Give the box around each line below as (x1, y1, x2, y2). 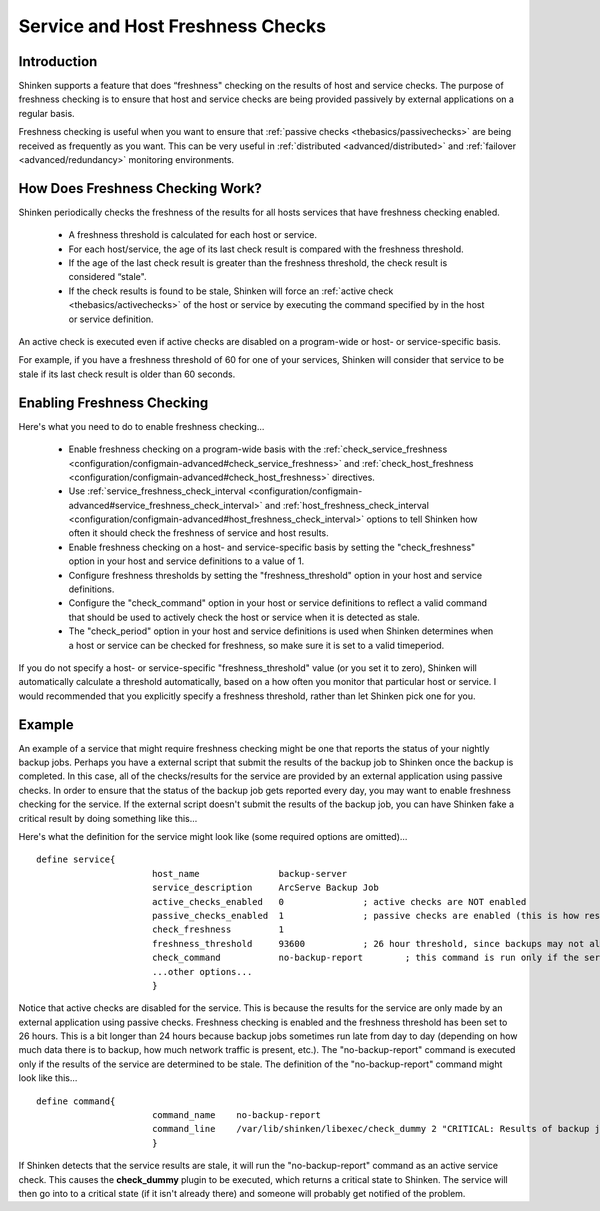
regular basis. (18, 107, 75, 119)
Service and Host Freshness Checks (18, 15, 327, 37)
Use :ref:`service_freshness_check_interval (68, 485, 247, 497)
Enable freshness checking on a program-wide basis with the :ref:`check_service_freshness (68, 443, 448, 455)
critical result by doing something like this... (18, 812, 198, 824)
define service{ (36, 854, 116, 865)
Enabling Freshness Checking (18, 394, 209, 411)
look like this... (18, 1072, 78, 1084)
